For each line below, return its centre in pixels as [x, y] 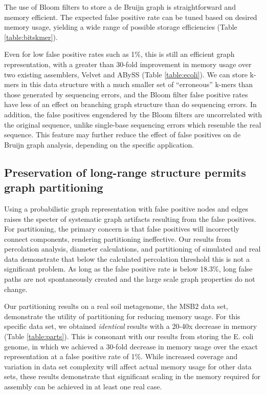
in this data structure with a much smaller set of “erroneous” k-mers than [137, 84]
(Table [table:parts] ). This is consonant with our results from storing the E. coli [129, 336]
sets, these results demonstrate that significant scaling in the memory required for [132, 376]
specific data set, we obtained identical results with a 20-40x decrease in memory [131, 326]
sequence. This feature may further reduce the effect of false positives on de [123, 134]
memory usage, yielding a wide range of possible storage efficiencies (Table [121, 27]
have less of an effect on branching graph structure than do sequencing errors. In [130, 104]
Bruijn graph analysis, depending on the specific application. [99, 144]
